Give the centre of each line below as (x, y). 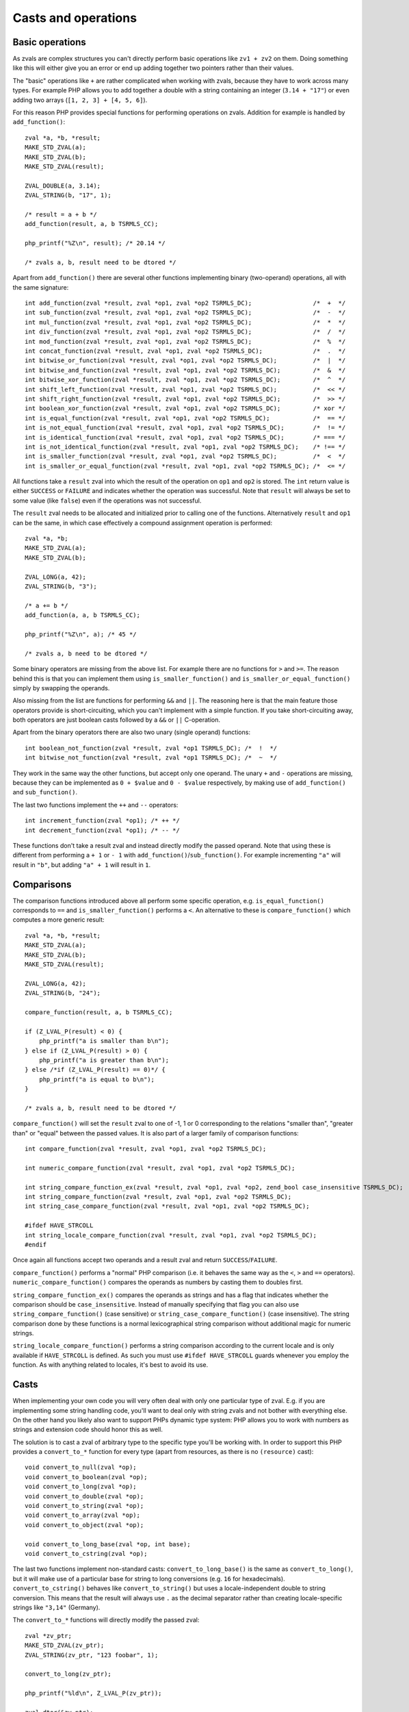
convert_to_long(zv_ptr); (68, 1674)
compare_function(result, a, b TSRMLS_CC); (99, 1012)
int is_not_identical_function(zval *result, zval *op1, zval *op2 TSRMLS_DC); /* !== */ (185, 446)
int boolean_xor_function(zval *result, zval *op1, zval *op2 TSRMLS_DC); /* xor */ (185, 408)
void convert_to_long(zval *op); (81, 1487)
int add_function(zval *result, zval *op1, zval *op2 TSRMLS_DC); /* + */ (185, 303)
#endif (36, 1244)
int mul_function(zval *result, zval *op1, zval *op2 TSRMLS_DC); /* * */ (185, 322)
